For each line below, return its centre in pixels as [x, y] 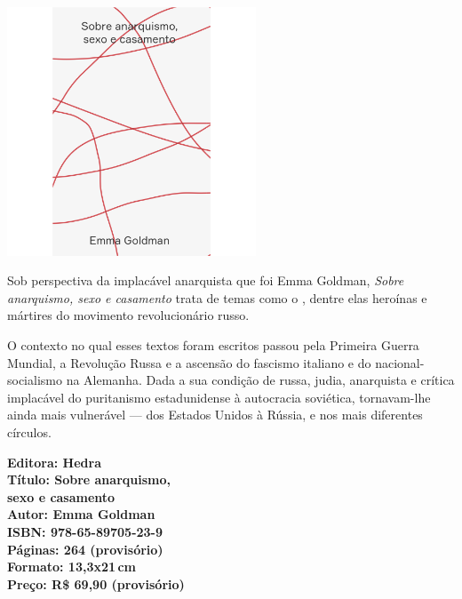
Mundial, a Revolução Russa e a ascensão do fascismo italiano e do [189, 362]
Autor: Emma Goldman [81, 514]
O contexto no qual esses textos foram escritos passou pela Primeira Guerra [213, 345]
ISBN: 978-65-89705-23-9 [85, 531]
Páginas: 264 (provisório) [85, 549]
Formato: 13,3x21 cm [72, 567]
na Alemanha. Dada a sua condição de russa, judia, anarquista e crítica [260, 380]
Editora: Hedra [54, 462]
